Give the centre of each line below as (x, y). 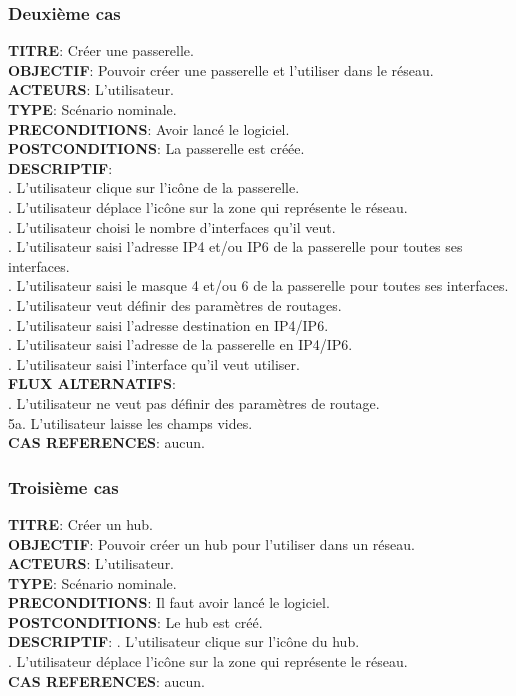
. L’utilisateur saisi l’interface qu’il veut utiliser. (154, 363)
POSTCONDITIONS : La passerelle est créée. (156, 148)
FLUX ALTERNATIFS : (92, 383)
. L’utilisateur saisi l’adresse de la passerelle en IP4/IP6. (180, 344)
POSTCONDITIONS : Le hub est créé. (135, 621)
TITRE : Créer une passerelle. (101, 50)
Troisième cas (63, 486)
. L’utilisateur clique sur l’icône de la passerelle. (154, 187)
